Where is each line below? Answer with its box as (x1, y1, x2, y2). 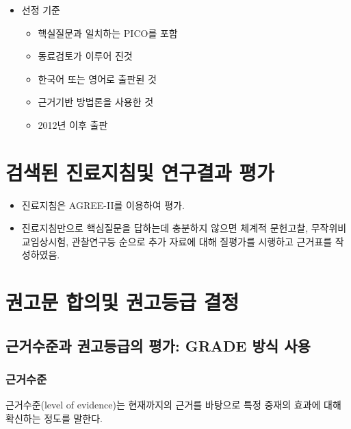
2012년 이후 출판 (38, 117, 108, 132)
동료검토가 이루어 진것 (38, 49, 133, 63)
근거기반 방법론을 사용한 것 (38, 95, 154, 109)
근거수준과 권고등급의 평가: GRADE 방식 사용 (5, 334, 311, 356)
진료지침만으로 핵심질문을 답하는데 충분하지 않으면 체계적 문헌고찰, (21, 221, 309, 235)
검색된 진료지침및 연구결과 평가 (5, 158, 274, 186)
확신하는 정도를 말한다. (5, 411, 103, 426)
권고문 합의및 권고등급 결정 (5, 288, 239, 316)
